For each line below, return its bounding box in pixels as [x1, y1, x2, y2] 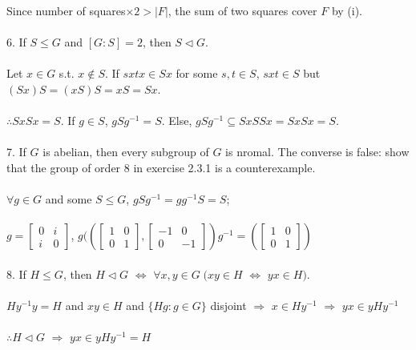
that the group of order [6, 159, 121, 175]
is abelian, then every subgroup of [42, 143, 209, 160]
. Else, [161, 112, 192, 129]
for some [176, 65, 218, 82]
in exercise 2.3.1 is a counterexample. [133, 159, 316, 175]
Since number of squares [6, 2, 126, 18]
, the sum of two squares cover [168, 2, 317, 18]
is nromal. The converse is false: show [225, 143, 410, 160]
